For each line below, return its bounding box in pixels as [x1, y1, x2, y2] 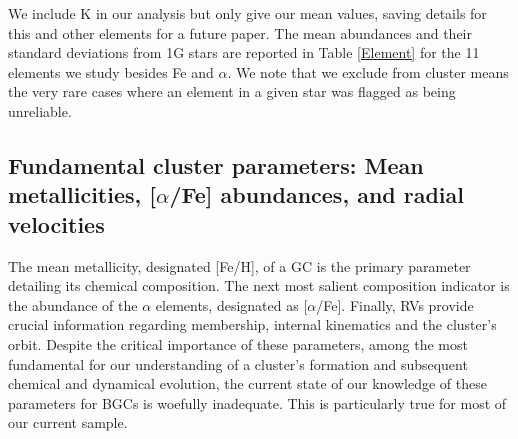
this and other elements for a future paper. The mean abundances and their [8, 22, 473, 43]
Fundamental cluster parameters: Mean [8, 149, 424, 180]
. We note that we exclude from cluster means [227, 61, 509, 82]
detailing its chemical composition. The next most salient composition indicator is [8, 275, 510, 296]
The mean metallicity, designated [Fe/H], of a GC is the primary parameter [8, 255, 471, 276]
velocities [8, 208, 105, 239]
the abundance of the [8, 294, 138, 315]
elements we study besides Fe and [8, 61, 214, 82]
